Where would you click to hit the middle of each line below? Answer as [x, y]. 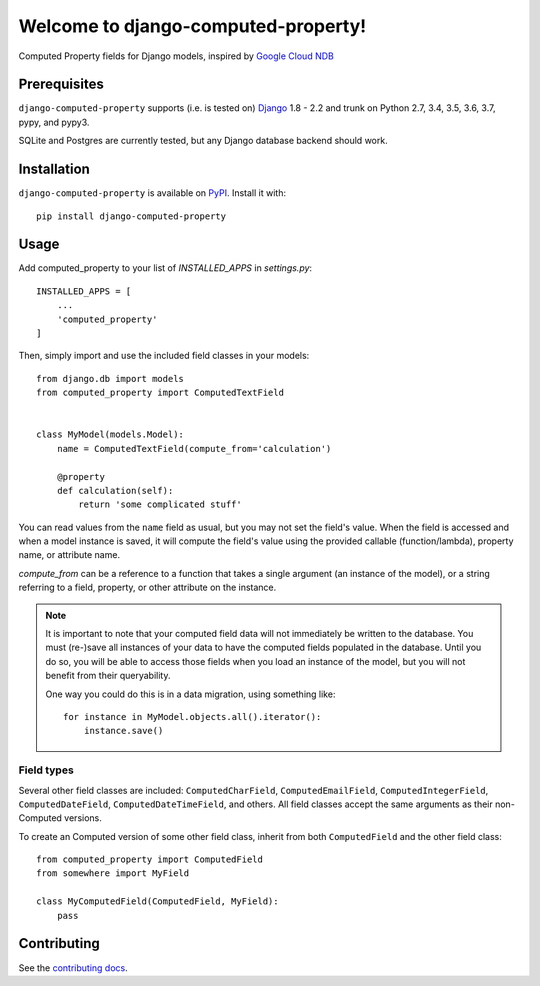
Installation [54, 169]
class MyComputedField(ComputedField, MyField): [157, 901]
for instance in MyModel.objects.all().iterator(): [192, 716]
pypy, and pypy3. [54, 122]
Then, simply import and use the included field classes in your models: [164, 356]
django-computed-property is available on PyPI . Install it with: [152, 193]
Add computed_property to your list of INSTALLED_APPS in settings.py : [165, 268]
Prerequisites [61, 84]
